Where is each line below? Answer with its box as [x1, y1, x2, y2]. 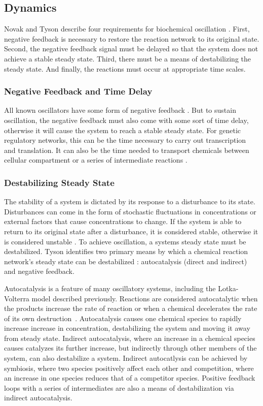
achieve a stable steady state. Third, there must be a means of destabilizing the [4, 53, 251, 64]
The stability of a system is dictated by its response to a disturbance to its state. [4, 196, 255, 207]
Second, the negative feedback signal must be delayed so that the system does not [4, 43, 258, 54]
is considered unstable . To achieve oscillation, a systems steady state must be [4, 236, 246, 246]
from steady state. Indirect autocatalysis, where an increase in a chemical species [4, 332, 255, 343]
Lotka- [218, 283, 239, 293]
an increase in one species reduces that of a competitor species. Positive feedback [4, 372, 255, 383]
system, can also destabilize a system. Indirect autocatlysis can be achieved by [4, 353, 248, 363]
